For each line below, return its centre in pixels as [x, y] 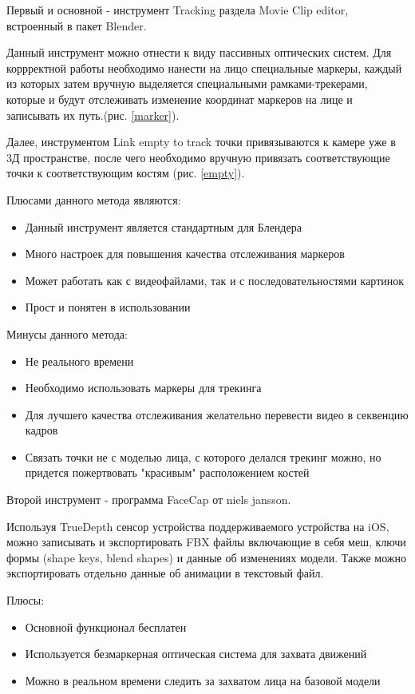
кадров [41, 430]
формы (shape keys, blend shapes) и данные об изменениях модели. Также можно [207, 557]
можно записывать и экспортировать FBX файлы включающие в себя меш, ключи [206, 542]
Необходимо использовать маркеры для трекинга [143, 388]
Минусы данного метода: [67, 333]
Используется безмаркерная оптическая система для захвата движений [196, 654]
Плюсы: [26, 600]
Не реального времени [79, 361]
